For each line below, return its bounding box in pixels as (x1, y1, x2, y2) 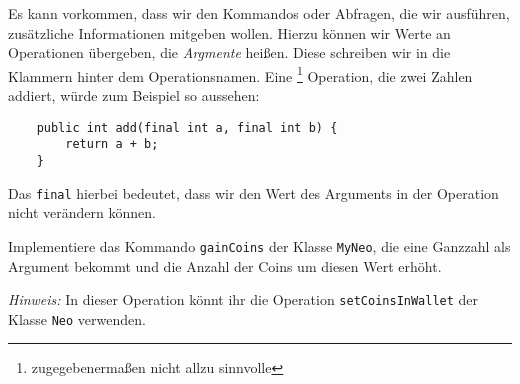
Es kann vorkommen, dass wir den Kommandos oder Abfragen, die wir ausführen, (8, 3, 510, 23)
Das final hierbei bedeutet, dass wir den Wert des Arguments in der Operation (8, 182, 499, 203)
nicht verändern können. (8, 202, 156, 223)
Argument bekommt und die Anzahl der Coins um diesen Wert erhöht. (8, 255, 442, 276)
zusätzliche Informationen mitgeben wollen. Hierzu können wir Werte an (8, 22, 451, 43)
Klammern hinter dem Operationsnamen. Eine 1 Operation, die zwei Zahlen (8, 62, 473, 86)
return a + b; (65, 137, 159, 152)
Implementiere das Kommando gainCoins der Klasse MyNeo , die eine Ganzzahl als (8, 235, 511, 256)
